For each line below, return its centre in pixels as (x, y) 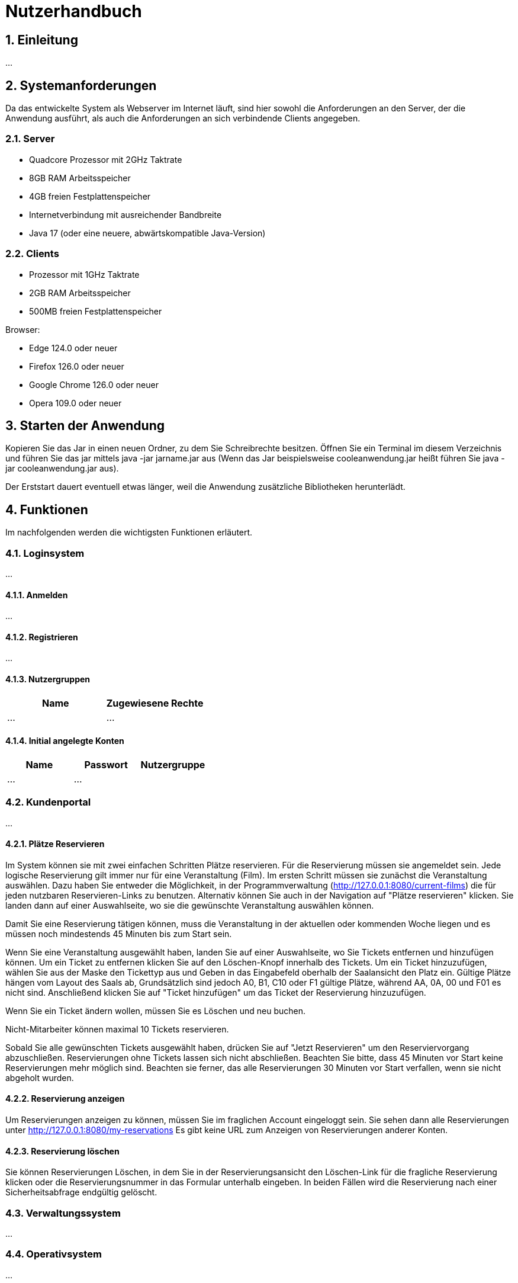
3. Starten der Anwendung (85, 425)
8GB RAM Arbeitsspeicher (80, 178)
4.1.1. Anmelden (37, 595)
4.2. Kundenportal (48, 802)
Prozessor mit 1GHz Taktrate (84, 274)
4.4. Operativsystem (54, 1254)
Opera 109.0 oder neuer (75, 403)
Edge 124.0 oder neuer (73, 348)
